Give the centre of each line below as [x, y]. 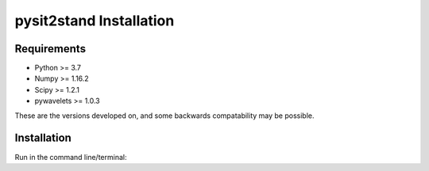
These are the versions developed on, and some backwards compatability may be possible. [164, 116]
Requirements [50, 49]
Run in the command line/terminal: [71, 157]
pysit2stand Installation [95, 21]
